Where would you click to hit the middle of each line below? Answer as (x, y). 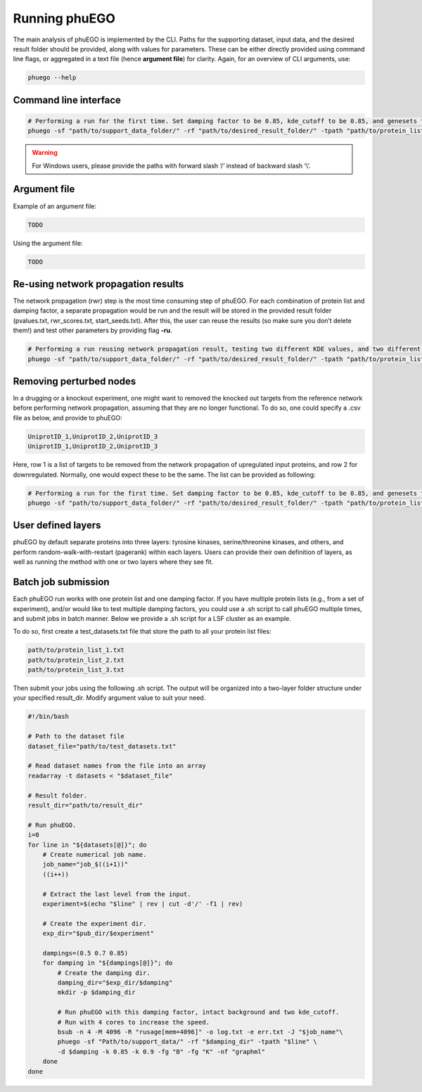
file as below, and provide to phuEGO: (68, 418)
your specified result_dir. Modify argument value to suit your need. (109, 698)
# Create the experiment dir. (95, 923)
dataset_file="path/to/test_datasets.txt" (102, 746)
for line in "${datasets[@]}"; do (87, 845)
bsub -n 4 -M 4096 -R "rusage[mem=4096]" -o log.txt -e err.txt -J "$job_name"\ (200, 1032)
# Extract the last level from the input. (117, 894)
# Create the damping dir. (104, 973)
